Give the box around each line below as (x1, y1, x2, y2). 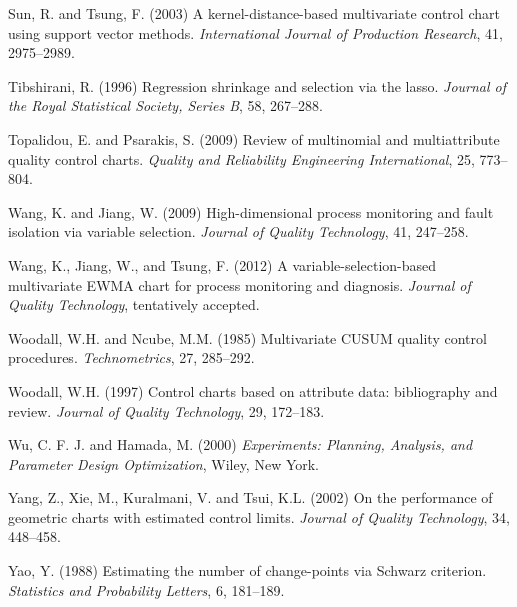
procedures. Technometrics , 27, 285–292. (8, 347, 255, 368)
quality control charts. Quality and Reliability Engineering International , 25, (8, 148, 475, 169)
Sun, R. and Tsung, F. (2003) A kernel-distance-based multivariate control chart (8, 3, 500, 23)
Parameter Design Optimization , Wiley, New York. (8, 453, 320, 474)
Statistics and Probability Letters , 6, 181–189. (8, 579, 285, 600)
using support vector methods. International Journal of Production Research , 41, (8, 22, 503, 43)
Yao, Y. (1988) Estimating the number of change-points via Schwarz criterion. (8, 560, 487, 581)
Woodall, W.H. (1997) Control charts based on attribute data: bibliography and (8, 380, 498, 401)
